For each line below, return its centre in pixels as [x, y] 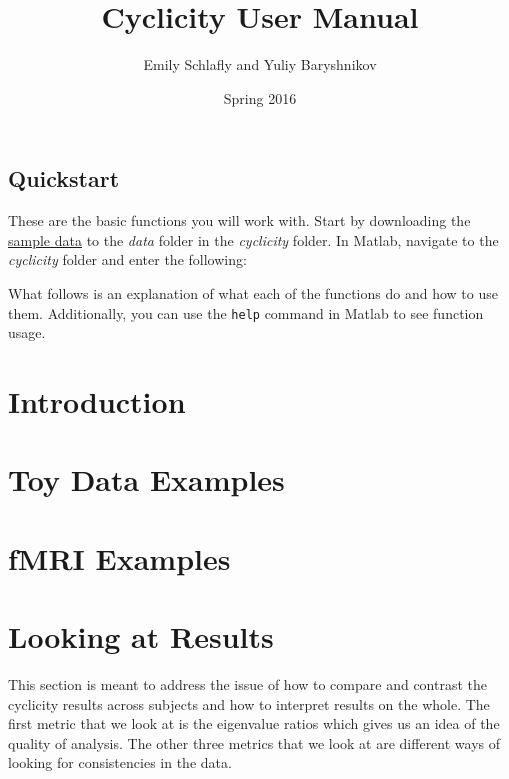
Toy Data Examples [146, 479]
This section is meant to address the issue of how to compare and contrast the [247, 684]
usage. [27, 332]
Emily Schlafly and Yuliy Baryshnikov [260, 64]
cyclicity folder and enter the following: [127, 259]
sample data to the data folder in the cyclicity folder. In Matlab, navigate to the [253, 239]
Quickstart [64, 178]
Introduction [97, 400]
